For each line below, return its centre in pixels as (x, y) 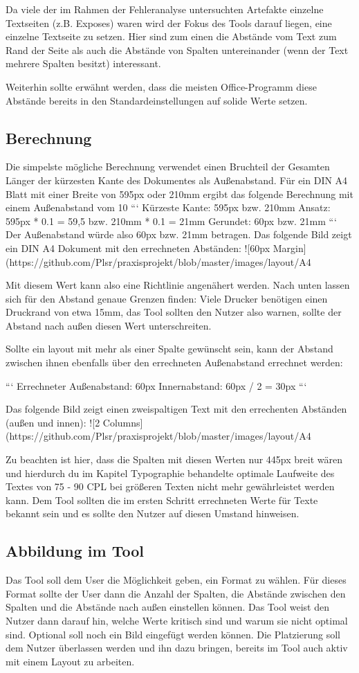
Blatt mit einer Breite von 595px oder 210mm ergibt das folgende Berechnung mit (179, 194)
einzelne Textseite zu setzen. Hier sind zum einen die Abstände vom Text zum (171, 36)
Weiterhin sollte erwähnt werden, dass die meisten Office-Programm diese (161, 86)
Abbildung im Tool (75, 551)
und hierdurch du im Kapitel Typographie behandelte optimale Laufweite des (170, 473)
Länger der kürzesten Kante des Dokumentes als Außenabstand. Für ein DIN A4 (177, 180)
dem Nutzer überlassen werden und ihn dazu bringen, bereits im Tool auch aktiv (177, 648)
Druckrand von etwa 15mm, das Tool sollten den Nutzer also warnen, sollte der (174, 312)
